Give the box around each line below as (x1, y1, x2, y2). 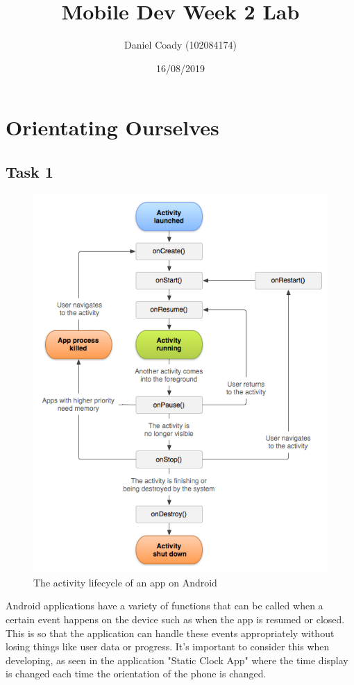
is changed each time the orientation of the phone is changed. (6, 666, 267, 681)
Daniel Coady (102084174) (124, 37, 237, 52)
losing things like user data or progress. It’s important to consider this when (6, 639, 330, 654)
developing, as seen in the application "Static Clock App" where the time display (6, 652, 348, 667)
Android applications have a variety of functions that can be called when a (6, 598, 323, 613)
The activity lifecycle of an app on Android (33, 575, 217, 589)
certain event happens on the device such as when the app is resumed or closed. (6, 612, 345, 627)
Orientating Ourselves (6, 113, 219, 142)
